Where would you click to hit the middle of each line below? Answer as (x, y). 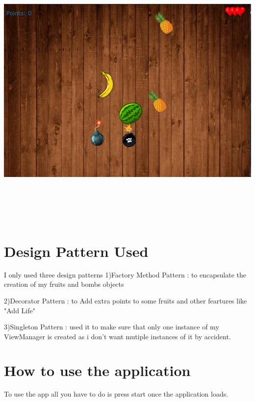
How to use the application (97, 370)
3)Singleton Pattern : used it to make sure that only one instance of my (112, 327)
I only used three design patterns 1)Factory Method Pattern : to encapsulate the (125, 274)
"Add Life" (20, 310)
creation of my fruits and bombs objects (64, 284)
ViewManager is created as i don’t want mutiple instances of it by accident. (117, 336)
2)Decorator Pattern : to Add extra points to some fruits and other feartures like (126, 301)
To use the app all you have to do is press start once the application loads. (116, 393)
